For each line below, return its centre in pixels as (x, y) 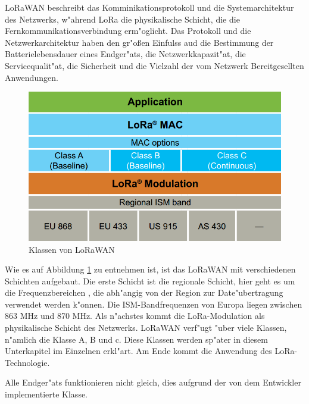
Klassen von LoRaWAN (72, 249)
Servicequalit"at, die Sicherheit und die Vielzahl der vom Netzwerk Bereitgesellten (154, 65)
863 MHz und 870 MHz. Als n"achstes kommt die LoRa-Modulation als (135, 316)
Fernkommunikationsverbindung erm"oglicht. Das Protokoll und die (128, 31)
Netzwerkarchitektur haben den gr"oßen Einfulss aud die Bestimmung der (139, 42)
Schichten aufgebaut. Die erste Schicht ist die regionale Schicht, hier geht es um (150, 281)
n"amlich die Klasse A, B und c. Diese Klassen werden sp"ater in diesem (136, 339)
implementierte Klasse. (46, 394)
